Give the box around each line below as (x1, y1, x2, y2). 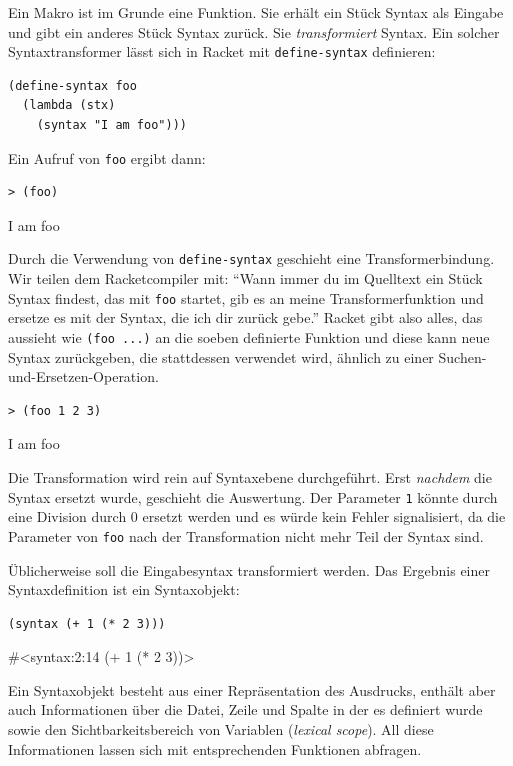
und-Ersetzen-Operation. (8, 366, 159, 387)
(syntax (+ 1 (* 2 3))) (8, 616, 166, 631)
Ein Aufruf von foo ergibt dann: (8, 147, 206, 168)
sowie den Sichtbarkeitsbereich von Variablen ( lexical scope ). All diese (8, 719, 434, 740)
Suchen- (438, 346, 487, 367)
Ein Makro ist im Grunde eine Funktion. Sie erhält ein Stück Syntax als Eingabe (8, 2, 504, 22)
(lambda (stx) (22, 98, 116, 113)
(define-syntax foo (8, 78, 137, 93)
